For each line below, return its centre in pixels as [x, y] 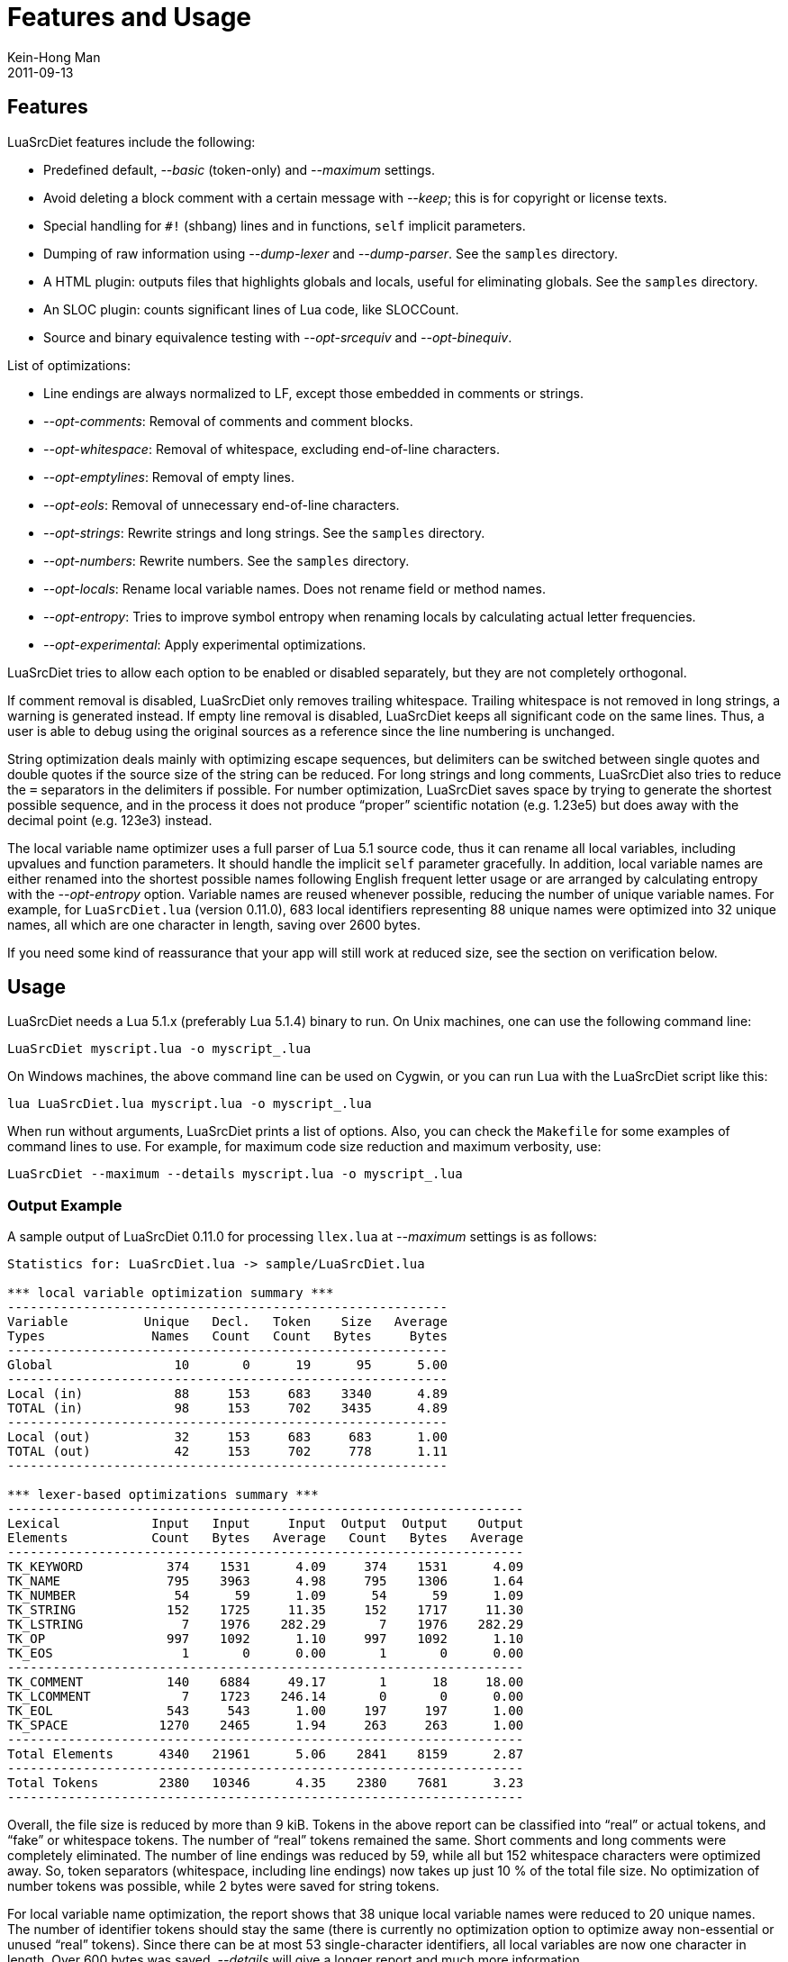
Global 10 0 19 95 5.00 [227, 1365]
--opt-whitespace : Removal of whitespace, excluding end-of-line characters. [272, 449]
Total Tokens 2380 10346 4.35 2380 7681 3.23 [266, 1783]
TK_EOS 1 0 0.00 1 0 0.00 [266, 1653]
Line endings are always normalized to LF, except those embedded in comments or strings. [313, 393]
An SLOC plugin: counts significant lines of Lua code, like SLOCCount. [251, 309]
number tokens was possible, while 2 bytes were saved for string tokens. [223, 1886]
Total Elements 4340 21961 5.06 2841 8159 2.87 [266, 1754]
